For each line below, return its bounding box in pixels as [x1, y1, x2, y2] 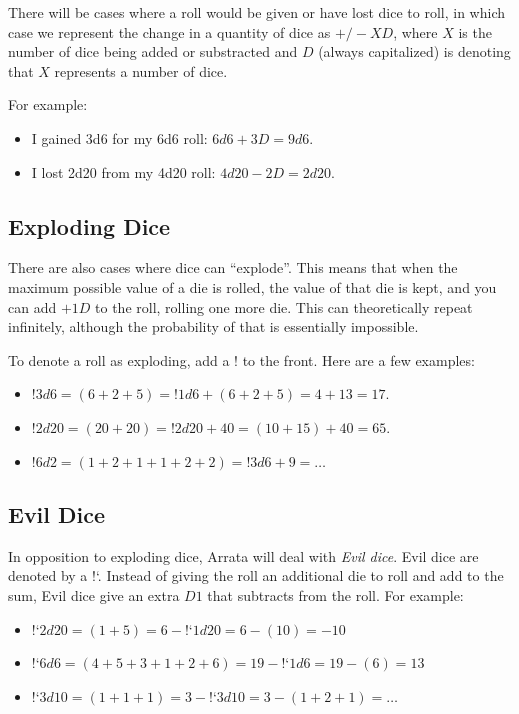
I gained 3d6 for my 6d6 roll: [31, 127, 208, 148]
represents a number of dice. [54, 60, 228, 81]
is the [458, 21, 492, 42]
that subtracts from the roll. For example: [207, 584, 464, 605]
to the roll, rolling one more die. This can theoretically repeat [95, 296, 473, 317]
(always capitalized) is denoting [318, 41, 511, 62]
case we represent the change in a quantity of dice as [8, 21, 331, 42]
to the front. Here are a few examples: [242, 349, 475, 370]
